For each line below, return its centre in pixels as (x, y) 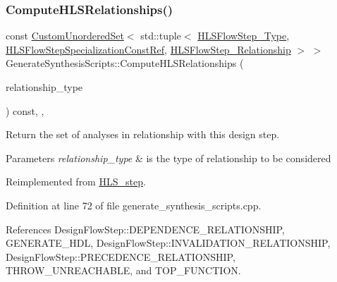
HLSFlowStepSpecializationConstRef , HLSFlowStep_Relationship (148, 49)
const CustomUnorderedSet (65, 36)
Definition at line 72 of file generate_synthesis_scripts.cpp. (134, 205)
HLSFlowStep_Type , (244, 36)
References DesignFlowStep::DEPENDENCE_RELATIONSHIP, (145, 229)
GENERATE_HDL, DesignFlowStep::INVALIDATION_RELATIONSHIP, (168, 243)
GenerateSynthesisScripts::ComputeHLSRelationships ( (125, 63)
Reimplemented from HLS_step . (76, 182)
